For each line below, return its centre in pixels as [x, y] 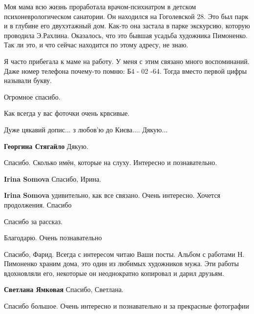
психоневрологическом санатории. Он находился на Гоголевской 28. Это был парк [126, 16]
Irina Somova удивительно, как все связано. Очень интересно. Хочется [112, 195]
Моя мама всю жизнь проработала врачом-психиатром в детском [100, 6]
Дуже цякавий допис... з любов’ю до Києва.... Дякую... [86, 129]
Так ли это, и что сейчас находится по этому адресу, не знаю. [96, 45]
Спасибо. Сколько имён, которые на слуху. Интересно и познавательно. [111, 162]
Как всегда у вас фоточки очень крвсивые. [67, 113]
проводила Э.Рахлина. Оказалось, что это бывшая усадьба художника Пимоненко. [126, 35]
